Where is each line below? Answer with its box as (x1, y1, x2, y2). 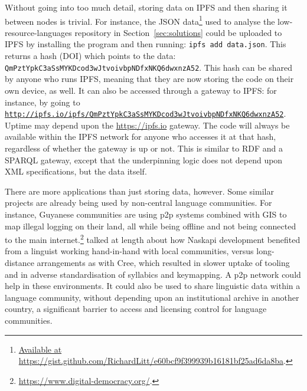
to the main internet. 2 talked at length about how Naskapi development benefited (5, 232, 301, 245)
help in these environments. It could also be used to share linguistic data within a (5, 280, 301, 292)
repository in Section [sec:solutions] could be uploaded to (74, 26, 282, 38)
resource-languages (5, 26, 72, 38)
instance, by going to (5, 96, 80, 108)
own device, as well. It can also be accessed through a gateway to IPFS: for (5, 84, 277, 96)
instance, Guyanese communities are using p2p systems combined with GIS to (5, 208, 287, 220)
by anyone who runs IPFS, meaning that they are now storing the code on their (5, 73, 294, 85)
